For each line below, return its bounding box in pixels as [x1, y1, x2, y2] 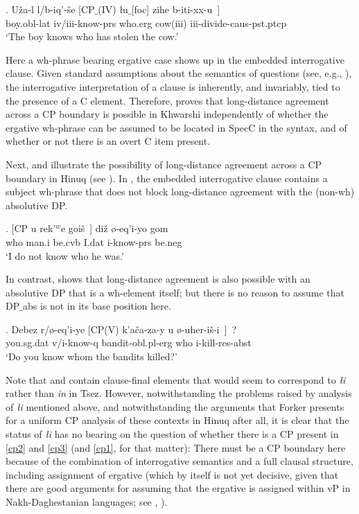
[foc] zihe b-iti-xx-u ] [131, 2, 220, 16]
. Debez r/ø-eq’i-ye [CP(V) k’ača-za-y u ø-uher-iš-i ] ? [6, 321, 237, 336]
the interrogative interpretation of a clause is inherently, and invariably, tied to [6, 79, 340, 94]
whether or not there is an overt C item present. [6, 134, 211, 148]
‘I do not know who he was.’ [6, 248, 124, 263]
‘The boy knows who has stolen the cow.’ [6, 29, 179, 44]
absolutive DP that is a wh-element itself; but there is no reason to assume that [6, 285, 345, 299]
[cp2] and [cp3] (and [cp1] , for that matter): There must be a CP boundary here [6, 440, 346, 454]
